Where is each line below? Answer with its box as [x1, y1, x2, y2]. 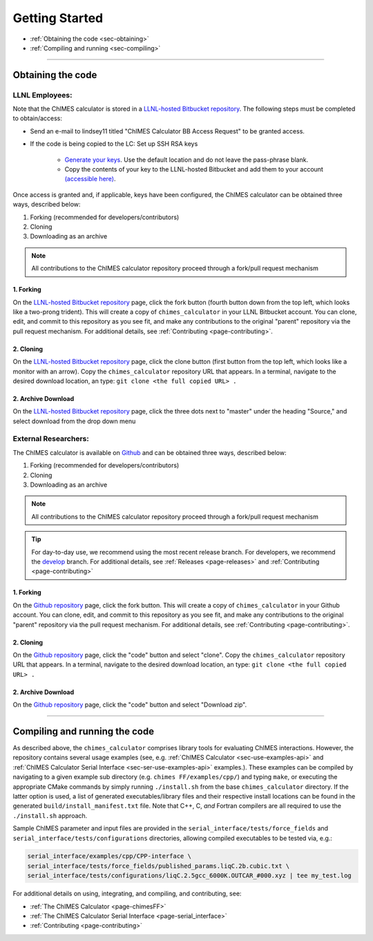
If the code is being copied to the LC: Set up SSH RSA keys [30, 140, 198, 148]
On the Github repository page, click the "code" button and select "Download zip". [12, 700, 247, 709]
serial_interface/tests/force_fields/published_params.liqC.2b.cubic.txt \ [27, 861, 290, 870]
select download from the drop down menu [12, 417, 136, 425]
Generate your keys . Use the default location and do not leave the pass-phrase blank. [64, 156, 309, 164]
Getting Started [12, 10, 104, 26]
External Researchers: [12, 434, 89, 444]
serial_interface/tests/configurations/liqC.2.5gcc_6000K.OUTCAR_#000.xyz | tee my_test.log [27, 872, 352, 879]
